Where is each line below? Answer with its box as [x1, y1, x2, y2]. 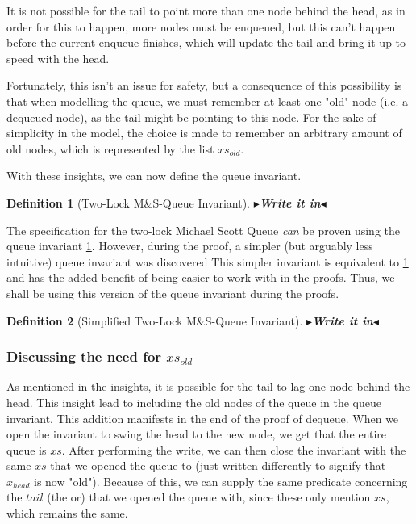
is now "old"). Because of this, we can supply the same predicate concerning [33, 472, 408, 489]
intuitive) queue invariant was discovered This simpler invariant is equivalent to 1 [6, 253, 409, 270]
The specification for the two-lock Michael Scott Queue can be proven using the [6, 221, 401, 238]
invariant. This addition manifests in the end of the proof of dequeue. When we [6, 409, 399, 426]
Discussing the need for [6, 346, 162, 367]
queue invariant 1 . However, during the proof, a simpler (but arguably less [6, 237, 373, 254]
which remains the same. [6, 505, 128, 522]
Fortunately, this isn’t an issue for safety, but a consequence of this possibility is [6, 77, 402, 94]
